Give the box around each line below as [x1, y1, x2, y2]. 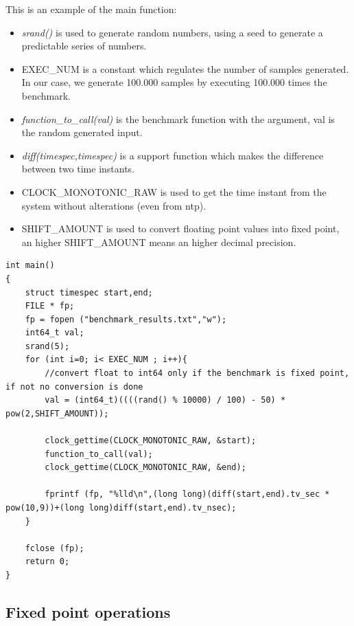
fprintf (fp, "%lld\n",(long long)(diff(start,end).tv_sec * [45, 489, 330, 500]
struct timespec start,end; [25, 287, 153, 298]
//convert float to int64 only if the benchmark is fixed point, [45, 368, 350, 379]
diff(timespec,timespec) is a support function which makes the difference [21, 148, 324, 162]
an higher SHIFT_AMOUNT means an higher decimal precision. [21, 234, 296, 249]
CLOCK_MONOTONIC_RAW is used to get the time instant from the [21, 184, 327, 199]
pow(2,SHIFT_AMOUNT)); [5, 408, 109, 418]
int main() [5, 260, 55, 271]
